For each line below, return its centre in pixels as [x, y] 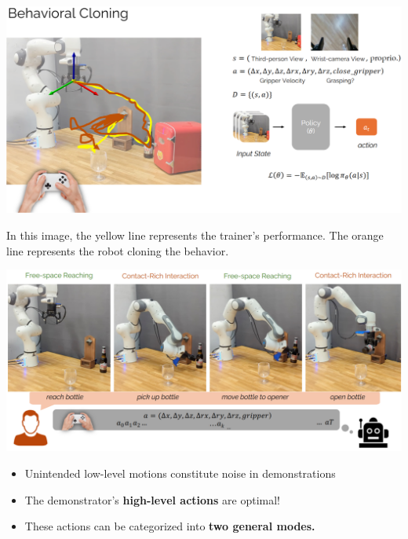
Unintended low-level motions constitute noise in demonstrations [180, 473]
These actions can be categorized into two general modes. [170, 526]
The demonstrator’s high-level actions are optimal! [153, 499]
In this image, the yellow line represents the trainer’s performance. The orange [195, 235]
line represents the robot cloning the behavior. [118, 250]
